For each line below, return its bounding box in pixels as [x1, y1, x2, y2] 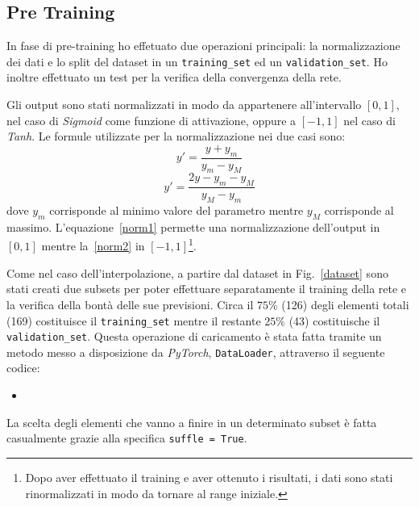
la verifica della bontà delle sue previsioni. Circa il [6, 295, 254, 312]
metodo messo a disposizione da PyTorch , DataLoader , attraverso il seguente [6, 343, 385, 360]
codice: [6, 359, 40, 376]
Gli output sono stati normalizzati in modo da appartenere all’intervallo [6, 96, 362, 113]
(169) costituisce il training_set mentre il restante [6, 312, 261, 329]
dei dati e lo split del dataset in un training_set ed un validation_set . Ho [6, 52, 388, 69]
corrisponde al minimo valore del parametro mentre [49, 202, 304, 219]
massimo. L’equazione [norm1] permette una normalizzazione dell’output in [6, 218, 380, 235]
